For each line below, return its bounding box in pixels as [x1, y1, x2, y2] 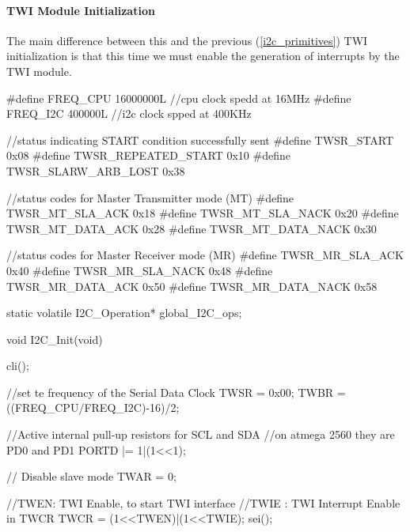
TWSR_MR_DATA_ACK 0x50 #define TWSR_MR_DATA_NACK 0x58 [6, 277, 378, 294]
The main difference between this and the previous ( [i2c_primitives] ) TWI [6, 32, 368, 48]
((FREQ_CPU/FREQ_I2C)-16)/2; [6, 399, 180, 416]
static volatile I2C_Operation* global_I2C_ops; [6, 304, 242, 321]
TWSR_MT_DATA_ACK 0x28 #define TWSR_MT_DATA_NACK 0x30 [6, 220, 377, 236]
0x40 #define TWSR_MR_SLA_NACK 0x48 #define [6, 262, 273, 278]
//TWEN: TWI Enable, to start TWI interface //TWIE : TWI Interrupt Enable [6, 494, 401, 511]
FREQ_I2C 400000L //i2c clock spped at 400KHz [6, 105, 252, 122]
